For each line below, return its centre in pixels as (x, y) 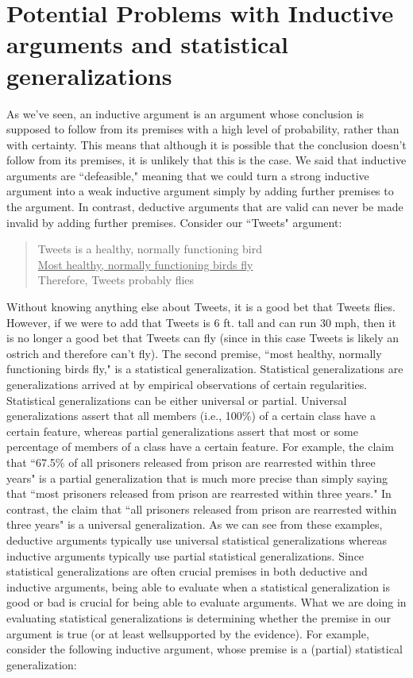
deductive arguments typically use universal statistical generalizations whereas (197, 539)
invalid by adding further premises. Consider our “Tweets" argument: (174, 222)
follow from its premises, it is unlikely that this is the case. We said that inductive (206, 160)
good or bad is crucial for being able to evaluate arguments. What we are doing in (206, 602)
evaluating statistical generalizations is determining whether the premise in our (199, 617)
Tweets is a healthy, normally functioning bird (150, 249)
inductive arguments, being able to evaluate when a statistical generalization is (198, 586)
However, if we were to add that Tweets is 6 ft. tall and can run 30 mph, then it (201, 322)
